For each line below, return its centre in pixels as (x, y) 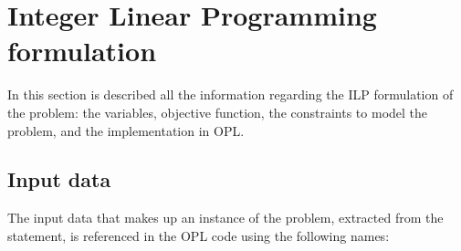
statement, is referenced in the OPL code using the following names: (199, 235)
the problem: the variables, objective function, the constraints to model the (218, 112)
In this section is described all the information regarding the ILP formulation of (230, 94)
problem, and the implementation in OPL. (126, 130)
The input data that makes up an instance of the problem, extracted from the (225, 218)
